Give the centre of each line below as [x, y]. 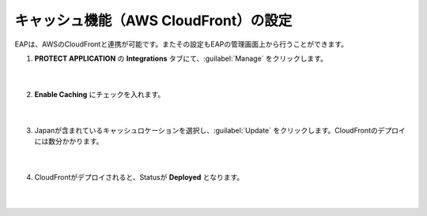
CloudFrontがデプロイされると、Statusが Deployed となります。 [139, 177]
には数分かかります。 [69, 141]
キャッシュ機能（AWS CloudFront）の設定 [153, 20]
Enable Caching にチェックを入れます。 [100, 94]
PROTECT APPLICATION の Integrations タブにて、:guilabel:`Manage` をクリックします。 [181, 58]
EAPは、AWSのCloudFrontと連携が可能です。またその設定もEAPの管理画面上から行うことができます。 [181, 44]
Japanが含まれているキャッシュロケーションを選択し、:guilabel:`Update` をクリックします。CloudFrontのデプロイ [220, 130]
